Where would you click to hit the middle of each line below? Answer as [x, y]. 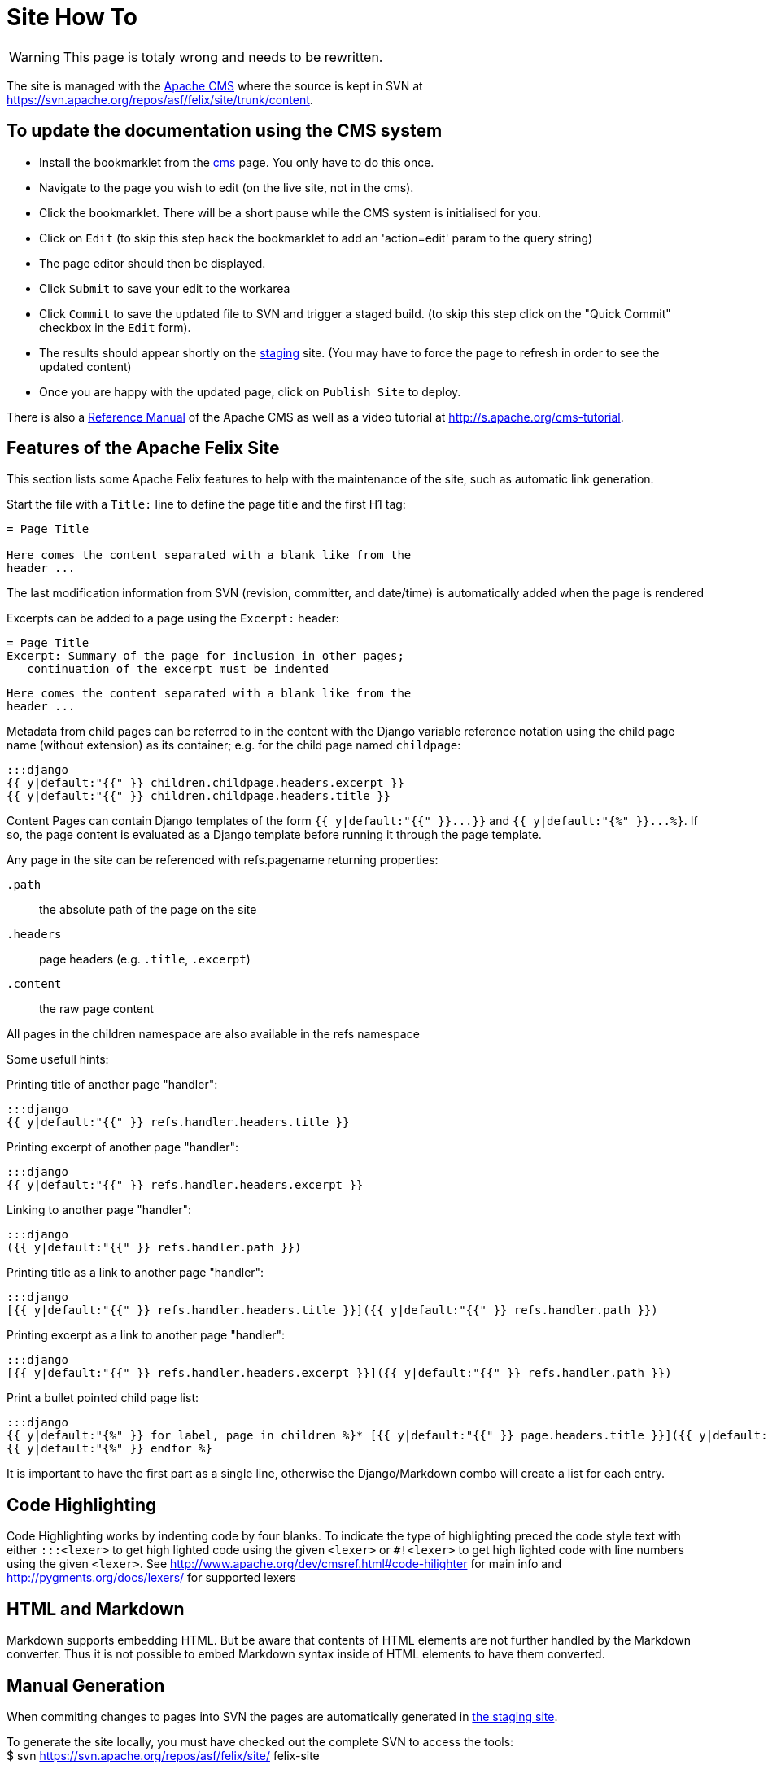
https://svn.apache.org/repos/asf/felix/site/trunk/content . [160, 99]
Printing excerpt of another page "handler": [123, 1147]
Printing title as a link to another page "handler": [135, 1273]
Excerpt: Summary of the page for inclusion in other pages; [205, 656]
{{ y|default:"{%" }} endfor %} [109, 1449]
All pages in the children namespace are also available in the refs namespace [213, 1034]
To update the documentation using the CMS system [225, 131]
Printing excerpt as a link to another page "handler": [146, 1335]
